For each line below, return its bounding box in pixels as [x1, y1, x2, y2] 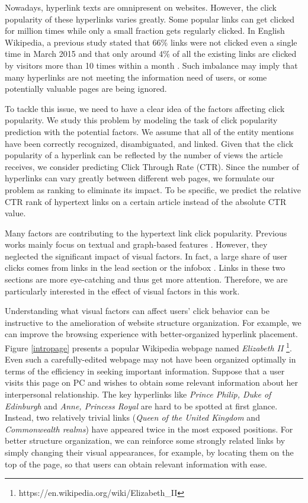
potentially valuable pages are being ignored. [5, 82, 167, 95]
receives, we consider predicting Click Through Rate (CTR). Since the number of [5, 160, 299, 172]
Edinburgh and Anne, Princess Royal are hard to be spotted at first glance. [5, 399, 278, 412]
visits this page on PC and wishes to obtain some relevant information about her [5, 376, 299, 389]
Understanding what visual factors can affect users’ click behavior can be [5, 305, 269, 317]
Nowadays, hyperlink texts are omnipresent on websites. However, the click [5, 1, 277, 13]
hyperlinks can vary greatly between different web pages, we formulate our [5, 172, 275, 184]
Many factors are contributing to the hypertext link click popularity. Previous [5, 226, 287, 239]
